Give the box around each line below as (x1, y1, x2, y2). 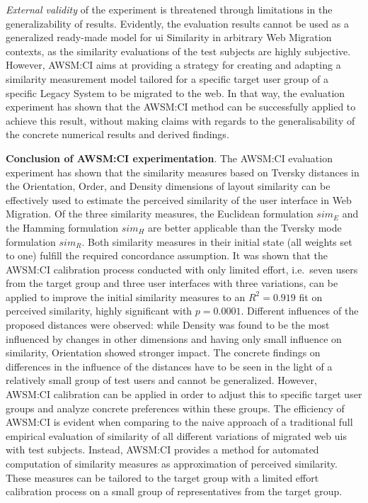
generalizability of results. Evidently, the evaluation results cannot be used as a (6, 16, 349, 30)
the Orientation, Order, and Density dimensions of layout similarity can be (6, 179, 330, 193)
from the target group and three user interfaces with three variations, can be (6, 276, 338, 290)
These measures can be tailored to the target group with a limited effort (6, 470, 319, 485)
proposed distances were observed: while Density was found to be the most (6, 317, 330, 332)
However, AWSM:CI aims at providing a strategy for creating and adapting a (6, 57, 341, 72)
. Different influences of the (241, 303, 359, 318)
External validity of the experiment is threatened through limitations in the (6, 2, 333, 16)
